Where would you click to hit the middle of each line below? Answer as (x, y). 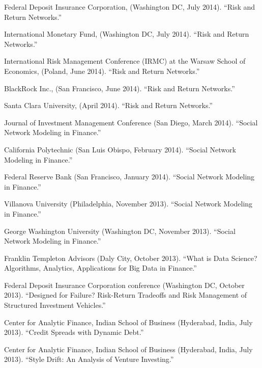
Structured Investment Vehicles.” (55, 305)
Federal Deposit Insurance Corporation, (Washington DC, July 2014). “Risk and (130, 7)
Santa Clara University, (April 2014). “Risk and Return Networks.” (108, 105)
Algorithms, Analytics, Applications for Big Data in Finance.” (100, 268)
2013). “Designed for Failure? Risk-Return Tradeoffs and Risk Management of (126, 295)
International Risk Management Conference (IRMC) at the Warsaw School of (125, 61)
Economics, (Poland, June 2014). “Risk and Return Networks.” (102, 71)
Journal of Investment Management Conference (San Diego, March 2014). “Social (131, 122)
